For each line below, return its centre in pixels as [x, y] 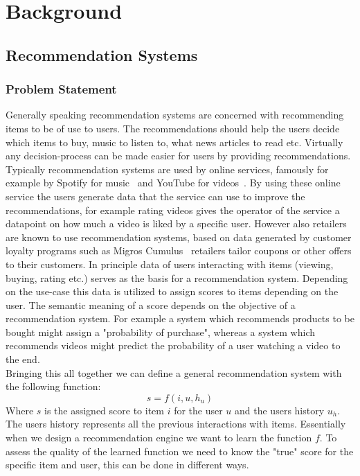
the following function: [53, 386]
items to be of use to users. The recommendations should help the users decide [173, 128]
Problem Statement [61, 89]
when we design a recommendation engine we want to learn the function [159, 438]
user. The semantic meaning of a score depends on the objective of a [151, 305]
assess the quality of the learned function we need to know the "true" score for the [180, 451]
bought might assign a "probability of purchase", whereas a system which [160, 332]
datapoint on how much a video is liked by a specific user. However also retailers [176, 223]
